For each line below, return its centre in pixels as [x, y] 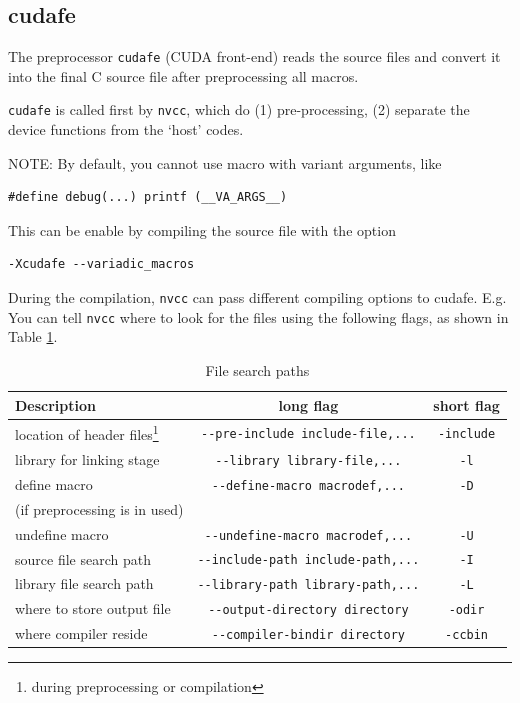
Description [56, 404]
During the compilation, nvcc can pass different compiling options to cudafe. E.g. [257, 297]
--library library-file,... [308, 460]
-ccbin [467, 635]
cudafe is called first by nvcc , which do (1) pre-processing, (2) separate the [239, 109]
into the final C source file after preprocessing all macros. [183, 75]
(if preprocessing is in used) [99, 508]
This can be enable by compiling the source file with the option [202, 229]
